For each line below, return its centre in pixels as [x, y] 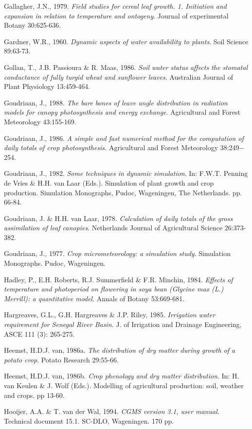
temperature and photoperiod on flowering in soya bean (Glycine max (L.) [114, 289]
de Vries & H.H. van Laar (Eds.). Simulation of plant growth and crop [109, 182]
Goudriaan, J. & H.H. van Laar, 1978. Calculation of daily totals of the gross [118, 218]
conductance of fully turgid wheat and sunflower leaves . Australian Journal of [118, 77]
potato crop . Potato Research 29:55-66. [61, 359]
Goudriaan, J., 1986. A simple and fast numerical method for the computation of [124, 138]
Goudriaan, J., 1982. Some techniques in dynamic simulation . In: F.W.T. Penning [126, 173]
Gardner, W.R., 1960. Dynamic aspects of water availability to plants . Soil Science [126, 41]
